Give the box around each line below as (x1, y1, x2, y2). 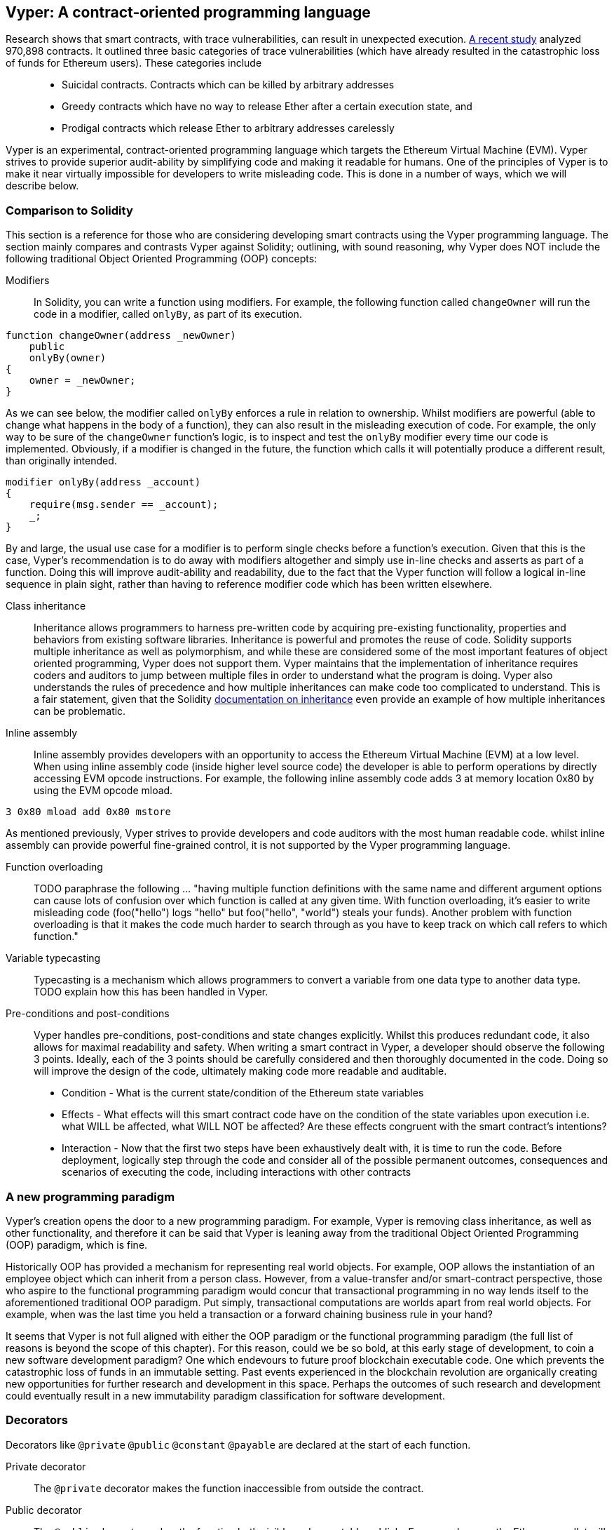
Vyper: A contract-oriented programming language (6, 4, 371, 21)
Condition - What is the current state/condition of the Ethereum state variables (62, 1087, 424, 1099)
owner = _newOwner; (29, 375, 136, 387)
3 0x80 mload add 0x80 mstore (6, 806, 172, 818)
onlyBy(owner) (29, 352, 107, 364)
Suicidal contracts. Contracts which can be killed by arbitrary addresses (62, 79, 395, 91)
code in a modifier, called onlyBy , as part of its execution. (34, 308, 302, 321)
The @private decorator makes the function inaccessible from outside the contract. (34, 1482, 424, 1494)
